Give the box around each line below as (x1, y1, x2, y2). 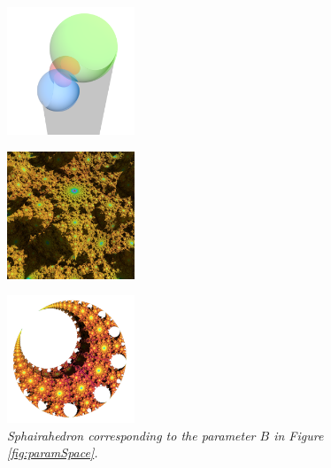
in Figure (273, 425, 324, 444)
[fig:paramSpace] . (7, 443, 98, 462)
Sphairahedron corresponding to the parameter (7, 425, 256, 444)
